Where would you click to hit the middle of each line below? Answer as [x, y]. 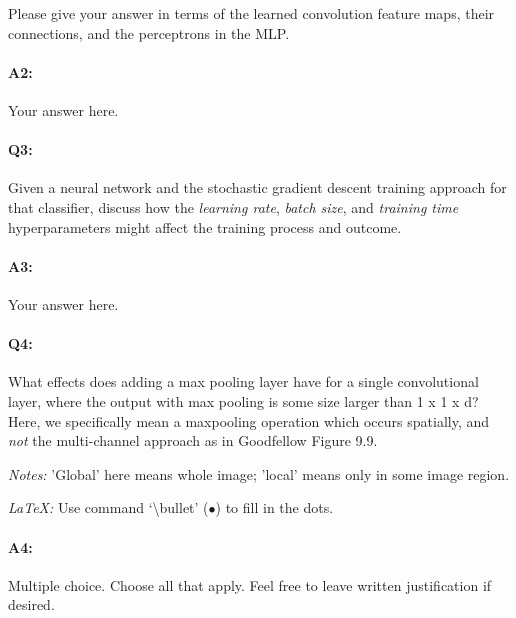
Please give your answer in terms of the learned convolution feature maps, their [251, 13]
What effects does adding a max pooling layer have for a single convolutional [243, 381]
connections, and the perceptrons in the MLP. [149, 32]
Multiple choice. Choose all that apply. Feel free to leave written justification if [250, 584]
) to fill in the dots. [274, 507]
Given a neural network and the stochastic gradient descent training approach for [257, 187]
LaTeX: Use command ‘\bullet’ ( [108, 507]
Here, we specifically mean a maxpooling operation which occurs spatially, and [249, 420]
